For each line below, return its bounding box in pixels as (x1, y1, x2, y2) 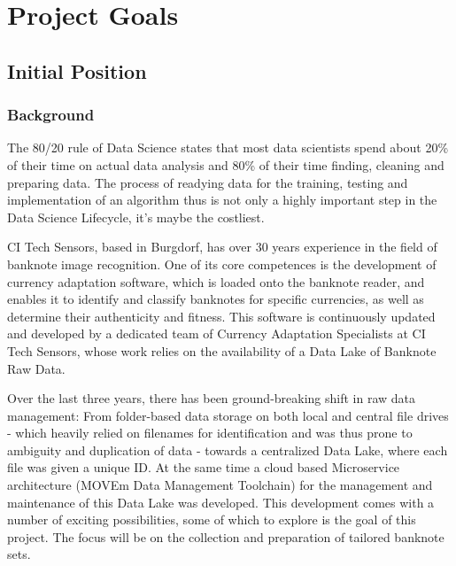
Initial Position (7, 57, 147, 84)
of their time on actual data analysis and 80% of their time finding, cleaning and (7, 155, 444, 174)
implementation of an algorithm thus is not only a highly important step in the (7, 190, 437, 209)
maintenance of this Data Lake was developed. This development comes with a (7, 492, 435, 511)
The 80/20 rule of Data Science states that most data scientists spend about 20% (7, 138, 449, 157)
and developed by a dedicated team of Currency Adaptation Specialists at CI (7, 324, 426, 343)
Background (7, 104, 95, 126)
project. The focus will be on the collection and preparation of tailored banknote (7, 527, 444, 546)
